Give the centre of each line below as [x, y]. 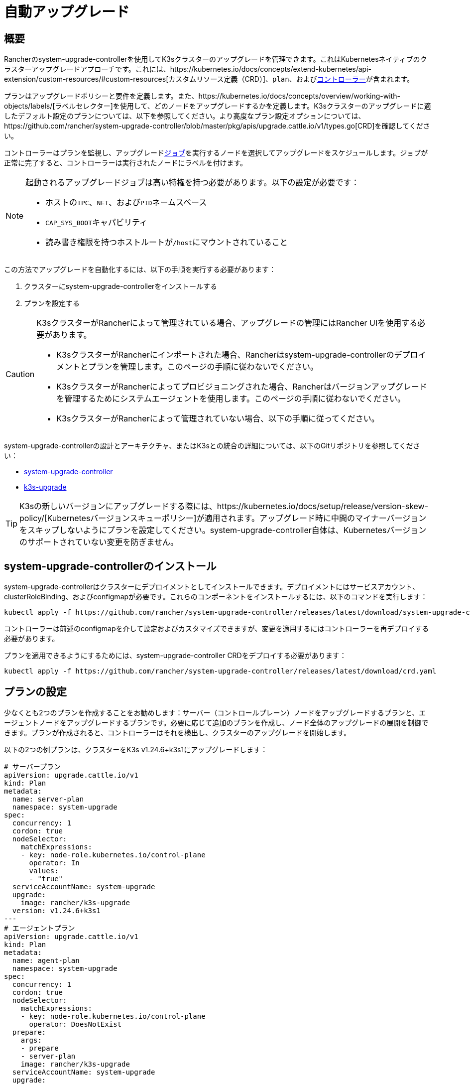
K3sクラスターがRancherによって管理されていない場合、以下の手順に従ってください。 [218, 419]
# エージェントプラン [40, 928]
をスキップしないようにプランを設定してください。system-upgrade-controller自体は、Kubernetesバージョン [223, 530]
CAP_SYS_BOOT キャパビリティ [97, 222]
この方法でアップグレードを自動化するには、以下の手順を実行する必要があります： [140, 270]
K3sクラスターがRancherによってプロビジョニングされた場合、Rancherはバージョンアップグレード [242, 387]
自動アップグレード [67, 12]
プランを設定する [52, 303]
